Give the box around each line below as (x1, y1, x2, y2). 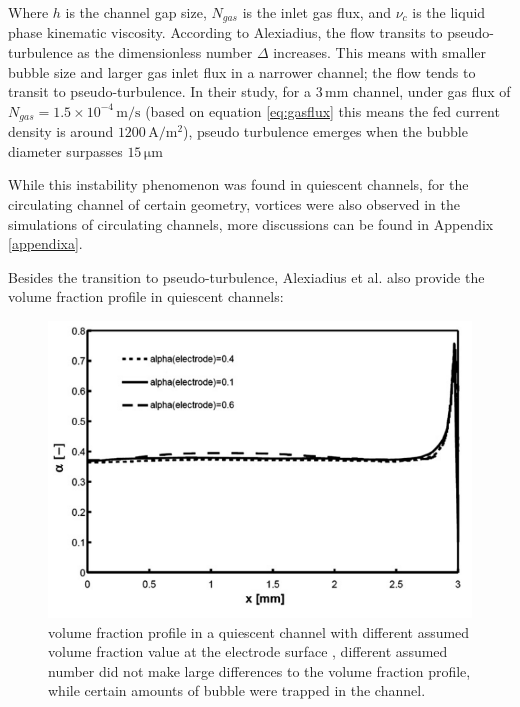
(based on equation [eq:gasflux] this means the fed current (145, 100, 500, 121)
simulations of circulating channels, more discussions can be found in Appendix (8, 213, 494, 234)
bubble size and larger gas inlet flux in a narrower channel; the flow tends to (8, 61, 476, 82)
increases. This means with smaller (273, 42, 486, 63)
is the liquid (412, 2, 486, 22)
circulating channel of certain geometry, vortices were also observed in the (8, 194, 460, 215)
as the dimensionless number (77, 42, 253, 63)
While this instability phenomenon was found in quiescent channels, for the (8, 174, 469, 195)
